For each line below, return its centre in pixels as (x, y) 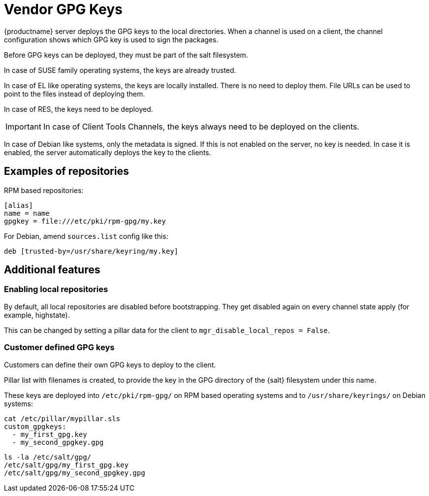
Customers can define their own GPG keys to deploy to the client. (110, 364)
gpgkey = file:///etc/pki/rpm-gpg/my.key (85, 221)
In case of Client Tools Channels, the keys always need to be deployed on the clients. (201, 126)
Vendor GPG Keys (63, 9)
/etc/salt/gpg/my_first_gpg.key (66, 465)
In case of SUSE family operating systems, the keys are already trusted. (120, 70)
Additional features (52, 270)
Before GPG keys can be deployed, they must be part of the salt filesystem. (126, 55)
